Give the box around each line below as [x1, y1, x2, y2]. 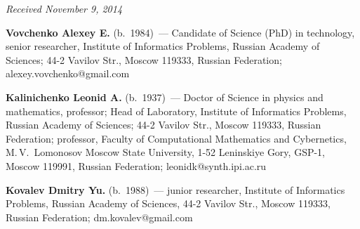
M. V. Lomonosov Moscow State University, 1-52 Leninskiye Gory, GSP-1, [6, 145, 326, 159]
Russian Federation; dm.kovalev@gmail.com [6, 209, 193, 224]
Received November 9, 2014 [6, 1, 123, 15]
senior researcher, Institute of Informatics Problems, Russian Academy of [6, 39, 320, 53]
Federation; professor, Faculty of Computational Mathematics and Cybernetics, [6, 131, 347, 145]
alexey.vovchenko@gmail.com [6, 66, 130, 81]
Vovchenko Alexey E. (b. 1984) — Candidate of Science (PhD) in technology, [6, 25, 355, 39]
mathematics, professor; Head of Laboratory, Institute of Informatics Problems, [6, 103, 347, 118]
